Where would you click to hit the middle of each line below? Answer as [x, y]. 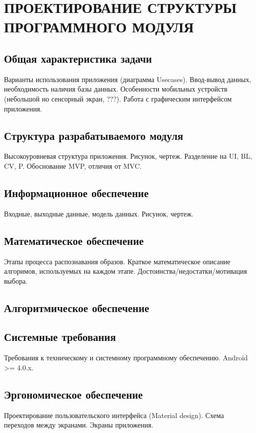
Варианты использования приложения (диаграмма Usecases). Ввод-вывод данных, [128, 79]
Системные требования [60, 337]
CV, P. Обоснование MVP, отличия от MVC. [73, 165]
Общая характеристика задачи [78, 58]
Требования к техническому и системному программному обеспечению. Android [126, 358]
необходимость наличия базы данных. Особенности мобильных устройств [116, 89]
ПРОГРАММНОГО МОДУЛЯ [99, 27]
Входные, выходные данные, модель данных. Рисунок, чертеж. [99, 213]
